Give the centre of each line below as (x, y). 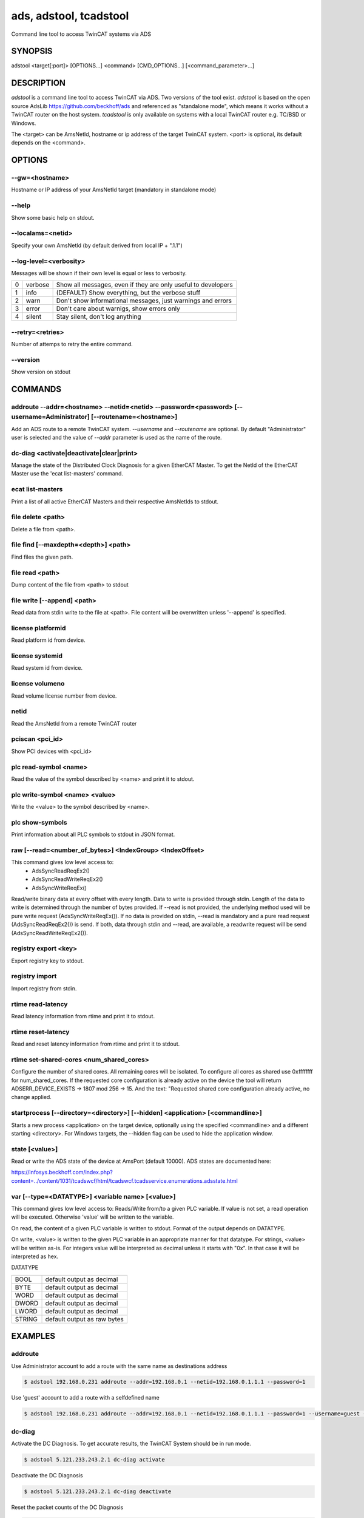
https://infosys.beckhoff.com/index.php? (62, 1173)
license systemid (37, 656)
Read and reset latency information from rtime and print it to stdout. (96, 1044)
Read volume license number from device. (64, 696)
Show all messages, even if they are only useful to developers (144, 285)
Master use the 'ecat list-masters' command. (67, 474)
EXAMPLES (33, 1336)
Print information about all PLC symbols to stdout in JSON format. (93, 834)
